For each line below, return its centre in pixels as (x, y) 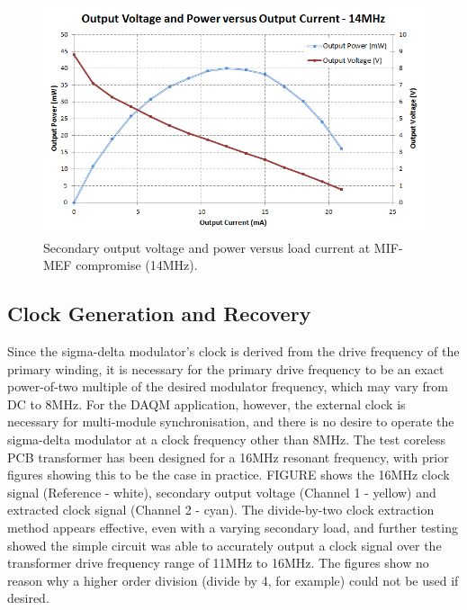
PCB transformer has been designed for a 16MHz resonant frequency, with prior (228, 457)
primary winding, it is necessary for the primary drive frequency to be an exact (226, 368)
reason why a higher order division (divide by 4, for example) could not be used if (233, 580)
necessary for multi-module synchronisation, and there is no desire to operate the (231, 422)
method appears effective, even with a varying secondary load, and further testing (233, 528)
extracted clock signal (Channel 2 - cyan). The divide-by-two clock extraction (221, 510)
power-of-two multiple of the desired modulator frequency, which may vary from (228, 386)
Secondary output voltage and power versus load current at (207, 247)
